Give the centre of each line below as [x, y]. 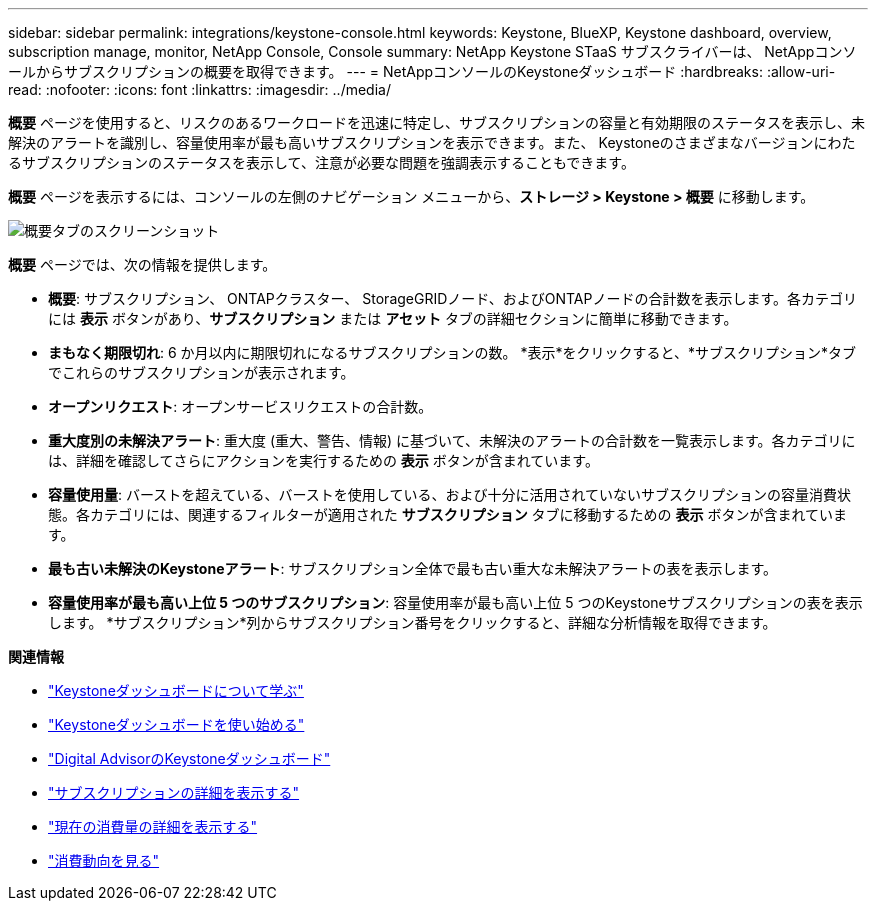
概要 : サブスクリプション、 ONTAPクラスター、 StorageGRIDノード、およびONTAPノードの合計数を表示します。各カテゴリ [453, 298]
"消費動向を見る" [104, 860]
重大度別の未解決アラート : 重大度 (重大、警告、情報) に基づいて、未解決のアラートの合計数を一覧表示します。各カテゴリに [452, 440]
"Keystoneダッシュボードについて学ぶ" [176, 690]
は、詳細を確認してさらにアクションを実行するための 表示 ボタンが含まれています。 [323, 460]
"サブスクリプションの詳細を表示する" [174, 792]
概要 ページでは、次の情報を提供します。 [142, 264]
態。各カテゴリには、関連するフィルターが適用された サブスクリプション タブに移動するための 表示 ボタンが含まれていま [448, 514]
